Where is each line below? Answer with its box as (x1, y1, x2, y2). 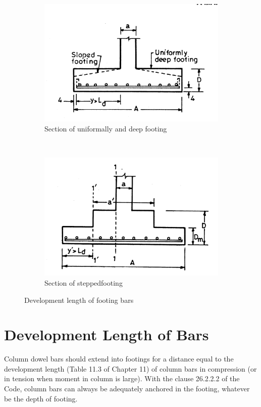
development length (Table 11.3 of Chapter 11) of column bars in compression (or (4, 363, 257, 374)
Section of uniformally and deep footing (44, 123, 167, 134)
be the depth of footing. (4, 393, 78, 403)
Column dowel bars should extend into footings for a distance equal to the (4, 353, 234, 364)
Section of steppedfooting (44, 277, 123, 288)
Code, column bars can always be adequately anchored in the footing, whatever (4, 383, 250, 394)
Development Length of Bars (4, 324, 209, 345)
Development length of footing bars (24, 294, 134, 305)
